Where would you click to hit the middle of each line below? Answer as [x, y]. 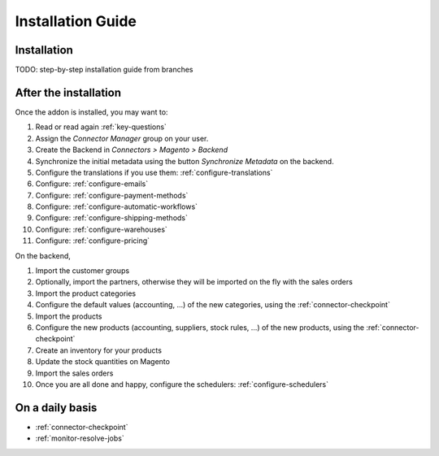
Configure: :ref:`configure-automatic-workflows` [117, 206]
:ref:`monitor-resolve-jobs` [80, 438]
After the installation [68, 92]
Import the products [69, 316]
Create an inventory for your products [99, 350]
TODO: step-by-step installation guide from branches [104, 70]
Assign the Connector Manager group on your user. [122, 138]
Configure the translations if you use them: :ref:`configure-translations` [154, 172]
